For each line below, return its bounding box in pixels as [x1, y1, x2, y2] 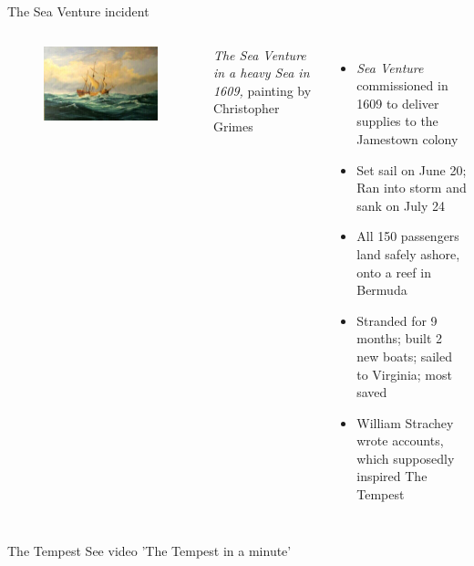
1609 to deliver [356, 93, 439, 112]
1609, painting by [212, 80, 312, 100]
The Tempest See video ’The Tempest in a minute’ [7, 540, 292, 560]
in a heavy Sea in [212, 63, 310, 82]
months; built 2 [356, 329, 443, 348]
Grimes [212, 116, 253, 135]
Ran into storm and [356, 178, 467, 197]
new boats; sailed [356, 346, 452, 365]
